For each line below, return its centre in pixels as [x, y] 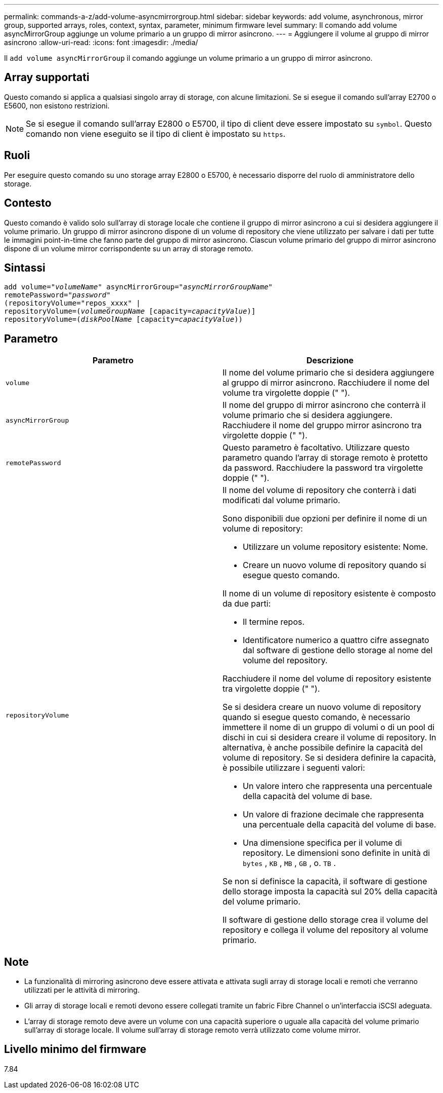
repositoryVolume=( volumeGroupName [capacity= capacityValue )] [130, 311]
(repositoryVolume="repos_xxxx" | [72, 303]
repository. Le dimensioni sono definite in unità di [337, 853]
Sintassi [25, 268]
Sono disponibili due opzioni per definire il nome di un [325, 519]
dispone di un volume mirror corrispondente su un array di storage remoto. [129, 248]
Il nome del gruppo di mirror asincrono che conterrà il [324, 405]
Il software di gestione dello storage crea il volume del [325, 920]
